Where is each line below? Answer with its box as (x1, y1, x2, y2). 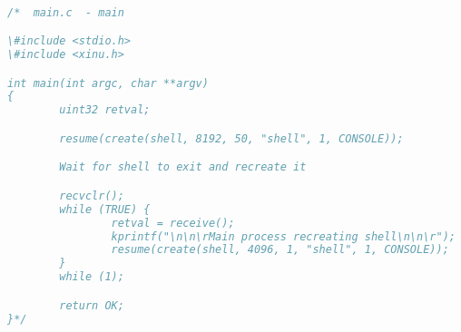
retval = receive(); (111, 216, 235, 229)
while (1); (59, 270, 124, 284)
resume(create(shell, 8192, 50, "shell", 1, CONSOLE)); (59, 132, 404, 145)
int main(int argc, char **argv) (7, 76, 209, 90)
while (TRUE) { (59, 202, 151, 216)
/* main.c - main (7, 5, 124, 19)
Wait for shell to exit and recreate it (59, 161, 307, 174)
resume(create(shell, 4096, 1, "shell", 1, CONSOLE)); (111, 243, 449, 257)
